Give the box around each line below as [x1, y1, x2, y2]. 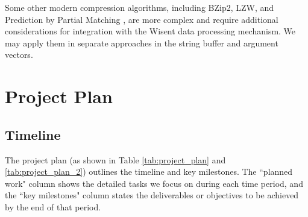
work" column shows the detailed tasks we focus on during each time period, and [5, 177, 303, 189]
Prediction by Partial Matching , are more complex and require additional [5, 13, 278, 25]
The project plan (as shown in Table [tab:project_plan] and [5, 153, 226, 166]
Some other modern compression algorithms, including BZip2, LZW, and [5, 1, 274, 13]
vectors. [5, 48, 33, 61]
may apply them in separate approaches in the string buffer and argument [5, 36, 278, 49]
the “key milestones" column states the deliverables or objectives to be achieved [5, 189, 299, 201]
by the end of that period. [5, 200, 101, 213]
